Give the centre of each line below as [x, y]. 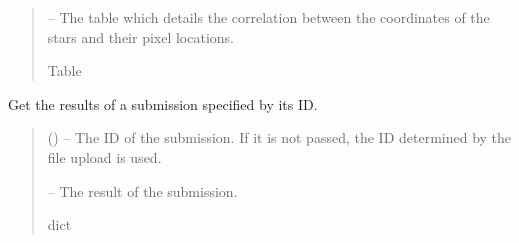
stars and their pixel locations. [141, 36]
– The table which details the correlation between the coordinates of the [268, 17]
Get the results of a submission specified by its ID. [163, 103]
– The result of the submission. [142, 190]
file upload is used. [104, 156]
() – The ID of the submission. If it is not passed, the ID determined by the [279, 137]
